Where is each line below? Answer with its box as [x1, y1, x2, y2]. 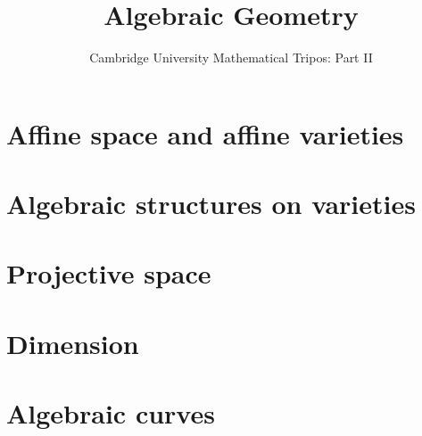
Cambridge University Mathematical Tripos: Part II [89, 48, 373, 67]
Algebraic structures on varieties [6, 185, 416, 222]
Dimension [6, 325, 139, 361]
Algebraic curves [6, 395, 215, 432]
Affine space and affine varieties [6, 115, 404, 152]
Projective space [6, 255, 211, 292]
